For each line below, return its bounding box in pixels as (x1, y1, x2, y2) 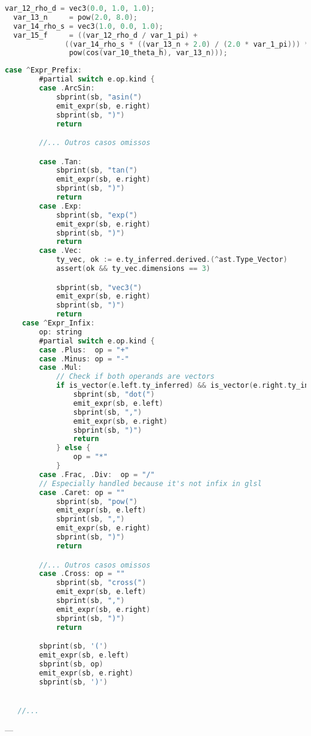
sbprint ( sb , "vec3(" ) (56, 283, 142, 292)
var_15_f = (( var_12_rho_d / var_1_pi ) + (13, 31, 198, 40)
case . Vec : (39, 246, 82, 255)
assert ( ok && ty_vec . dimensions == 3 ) (56, 264, 211, 273)
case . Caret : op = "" (39, 488, 125, 497)
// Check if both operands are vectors (56, 372, 215, 381)
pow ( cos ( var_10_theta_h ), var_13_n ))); (69, 49, 228, 58)
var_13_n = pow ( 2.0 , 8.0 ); (13, 13, 138, 22)
